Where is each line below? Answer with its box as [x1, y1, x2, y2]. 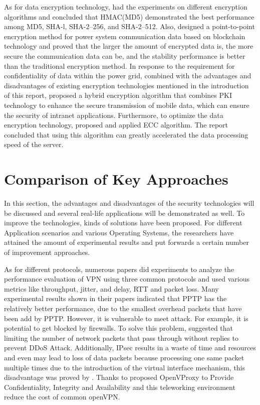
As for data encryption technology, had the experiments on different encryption [4, 2, 247, 12]
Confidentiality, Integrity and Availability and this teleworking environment [4, 381, 235, 392]
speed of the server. [4, 139, 64, 150]
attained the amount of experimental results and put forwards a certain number [4, 237, 249, 247]
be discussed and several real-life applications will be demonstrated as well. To [4, 207, 245, 218]
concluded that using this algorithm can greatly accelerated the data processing [4, 129, 248, 140]
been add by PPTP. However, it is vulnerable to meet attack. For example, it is [4, 313, 248, 323]
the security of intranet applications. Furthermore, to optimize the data [4, 109, 223, 120]
